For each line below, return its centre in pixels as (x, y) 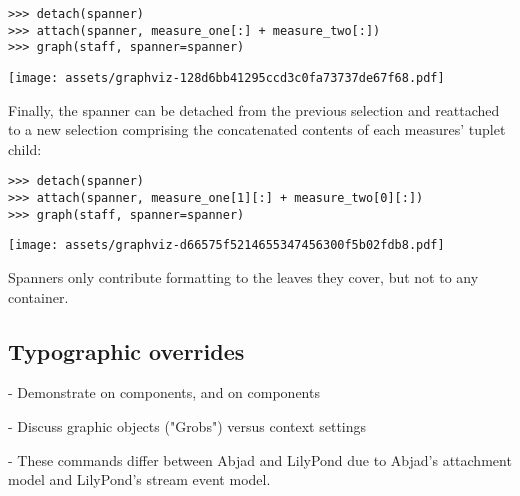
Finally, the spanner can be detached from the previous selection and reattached (254, 109)
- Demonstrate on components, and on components (164, 392)
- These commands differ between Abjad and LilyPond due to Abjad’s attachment (260, 459)
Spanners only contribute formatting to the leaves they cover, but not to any (243, 277)
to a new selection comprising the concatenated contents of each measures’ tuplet (257, 129)
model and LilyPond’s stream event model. (139, 479)
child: (25, 148)
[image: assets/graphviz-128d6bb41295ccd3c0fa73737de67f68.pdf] (226, 77)
